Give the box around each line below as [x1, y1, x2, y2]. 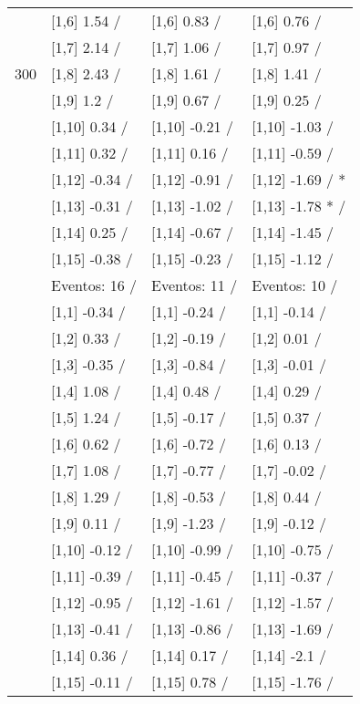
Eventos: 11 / [151, 274, 238, 295]
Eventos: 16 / [51, 274, 138, 295]
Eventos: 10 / [252, 274, 338, 295]
